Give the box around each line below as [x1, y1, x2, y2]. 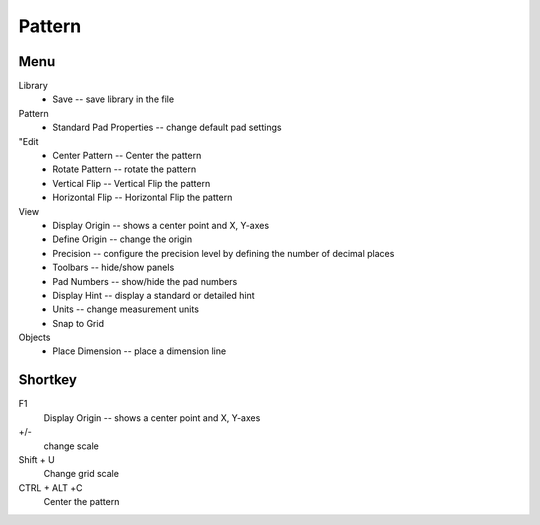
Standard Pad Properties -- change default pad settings [52, 121, 282, 134]
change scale [43, 440, 100, 452]
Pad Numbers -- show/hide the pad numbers [52, 275, 238, 287]
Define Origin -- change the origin [52, 233, 193, 245]
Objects [18, 331, 51, 344]
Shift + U [18, 453, 55, 465]
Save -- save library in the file [52, 93, 175, 105]
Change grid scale [43, 468, 120, 480]
